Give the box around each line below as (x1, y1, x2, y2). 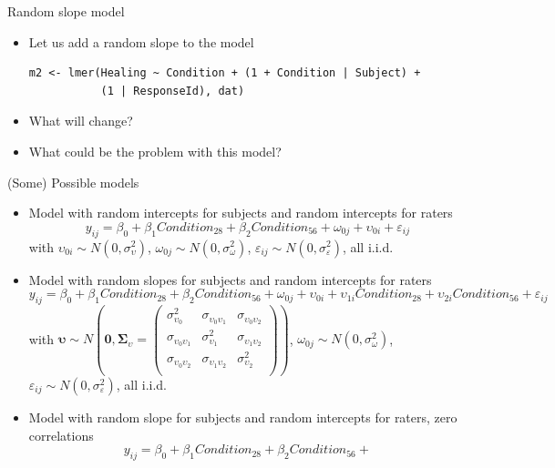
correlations (28, 425, 94, 444)
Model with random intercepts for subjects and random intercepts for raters (28, 203, 453, 222)
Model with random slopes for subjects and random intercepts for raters (28, 270, 432, 289)
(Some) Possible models (7, 172, 139, 191)
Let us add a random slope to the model (28, 32, 254, 51)
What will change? (28, 111, 133, 130)
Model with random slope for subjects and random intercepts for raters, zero (28, 408, 457, 426)
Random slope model (7, 2, 125, 20)
